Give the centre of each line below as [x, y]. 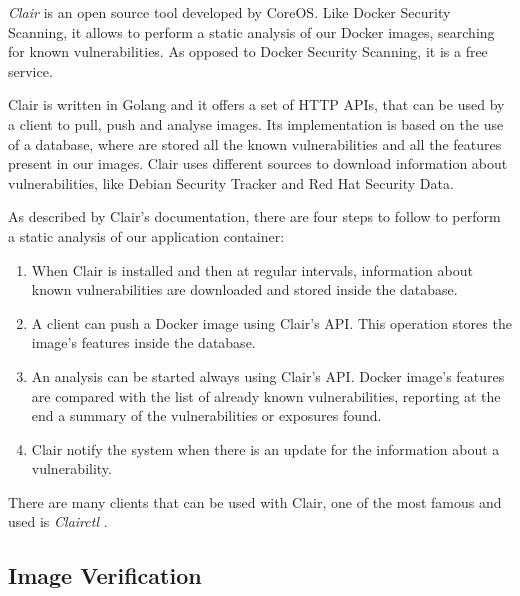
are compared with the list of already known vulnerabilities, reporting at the [266, 395]
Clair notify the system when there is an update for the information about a [265, 448]
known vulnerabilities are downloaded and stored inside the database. [244, 289]
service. [30, 70]
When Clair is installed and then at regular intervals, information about [252, 269]
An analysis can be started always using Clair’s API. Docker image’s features [268, 375]
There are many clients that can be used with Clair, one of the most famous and [255, 501]
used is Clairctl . [58, 521]
